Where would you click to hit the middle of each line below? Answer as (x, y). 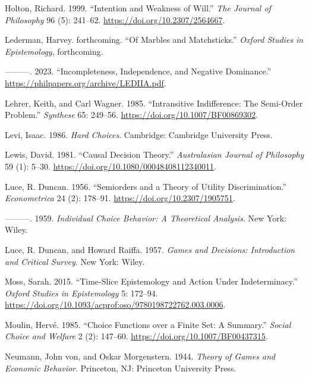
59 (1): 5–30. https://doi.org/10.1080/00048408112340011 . (111, 166)
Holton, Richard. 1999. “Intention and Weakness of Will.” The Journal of (138, 8)
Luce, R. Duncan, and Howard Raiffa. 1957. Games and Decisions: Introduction (150, 249)
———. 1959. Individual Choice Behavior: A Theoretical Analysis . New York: (146, 218)
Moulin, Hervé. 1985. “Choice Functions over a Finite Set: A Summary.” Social (148, 324)
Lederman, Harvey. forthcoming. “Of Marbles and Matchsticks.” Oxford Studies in (154, 40)
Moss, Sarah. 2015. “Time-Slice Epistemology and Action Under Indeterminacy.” (151, 281)
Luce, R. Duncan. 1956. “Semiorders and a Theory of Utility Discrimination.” (146, 186)
